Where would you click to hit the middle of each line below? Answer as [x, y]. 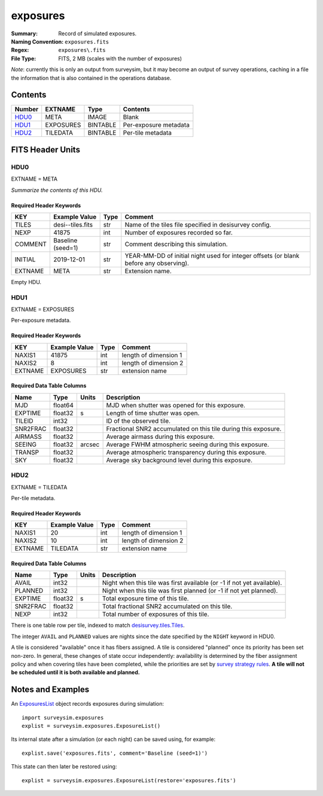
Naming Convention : [37, 41]
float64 [63, 405]
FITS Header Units [46, 150]
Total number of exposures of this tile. [156, 614]
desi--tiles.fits [73, 224]
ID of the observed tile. [138, 420]
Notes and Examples [50, 690]
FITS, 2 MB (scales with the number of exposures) [120, 58]
